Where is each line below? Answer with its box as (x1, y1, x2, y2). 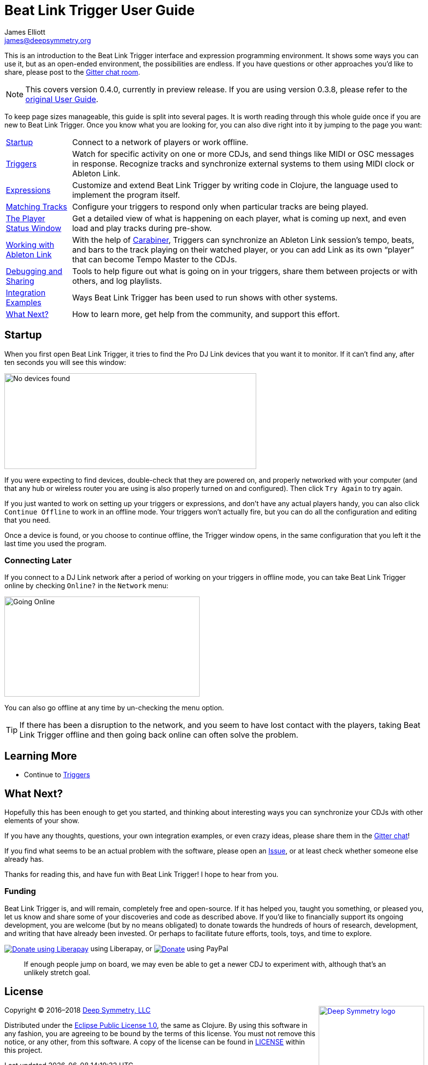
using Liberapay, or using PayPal (90, 944, 228, 953)
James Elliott (4, 27, 45, 36)
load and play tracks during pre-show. (72, 223, 212, 233)
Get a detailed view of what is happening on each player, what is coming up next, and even (72, 213, 407, 223)
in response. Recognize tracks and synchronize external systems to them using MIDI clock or (72, 158, 414, 169)
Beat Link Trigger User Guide (4, 2, 195, 19)
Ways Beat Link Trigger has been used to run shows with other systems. (72, 292, 338, 302)
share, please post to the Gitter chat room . (4, 67, 140, 76)
